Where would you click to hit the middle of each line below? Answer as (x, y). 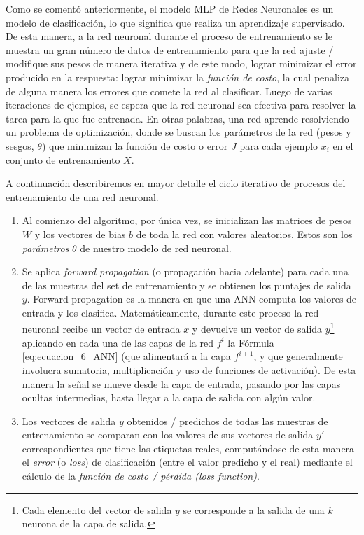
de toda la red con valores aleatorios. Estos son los (244, 234)
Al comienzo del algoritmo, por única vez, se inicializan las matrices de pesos (187, 220)
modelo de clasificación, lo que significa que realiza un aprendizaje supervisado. (175, 22)
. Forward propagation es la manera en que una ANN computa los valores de (192, 299)
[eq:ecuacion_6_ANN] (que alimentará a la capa (126, 356)
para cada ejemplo (279, 145)
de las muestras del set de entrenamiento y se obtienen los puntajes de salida (187, 285)
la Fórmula (251, 342)
